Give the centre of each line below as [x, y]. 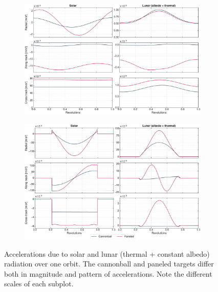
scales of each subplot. [39, 284]
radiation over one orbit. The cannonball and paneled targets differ [109, 264]
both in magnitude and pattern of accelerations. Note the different [108, 273]
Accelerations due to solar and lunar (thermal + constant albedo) [107, 253]
